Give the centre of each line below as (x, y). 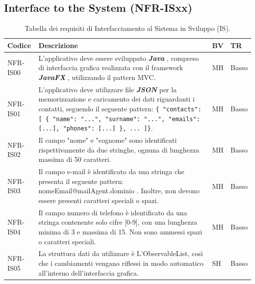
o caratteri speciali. (67, 241)
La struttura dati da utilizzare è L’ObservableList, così (121, 253)
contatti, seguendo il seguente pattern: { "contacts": (120, 108)
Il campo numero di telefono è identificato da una (113, 212)
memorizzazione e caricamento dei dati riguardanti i (116, 99)
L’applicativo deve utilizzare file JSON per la (108, 89)
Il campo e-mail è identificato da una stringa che (111, 171)
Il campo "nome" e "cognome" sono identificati (108, 140)
